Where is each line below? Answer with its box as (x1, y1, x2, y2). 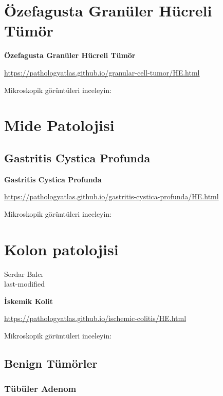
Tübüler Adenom (4, 382, 77, 395)
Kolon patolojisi (4, 238, 119, 259)
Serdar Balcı (4, 268, 43, 279)
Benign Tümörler (4, 355, 98, 371)
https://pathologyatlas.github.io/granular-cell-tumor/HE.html (4, 67, 200, 78)
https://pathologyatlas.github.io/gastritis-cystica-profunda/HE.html (4, 191, 219, 202)
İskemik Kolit (4, 295, 53, 306)
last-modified (4, 278, 45, 289)
